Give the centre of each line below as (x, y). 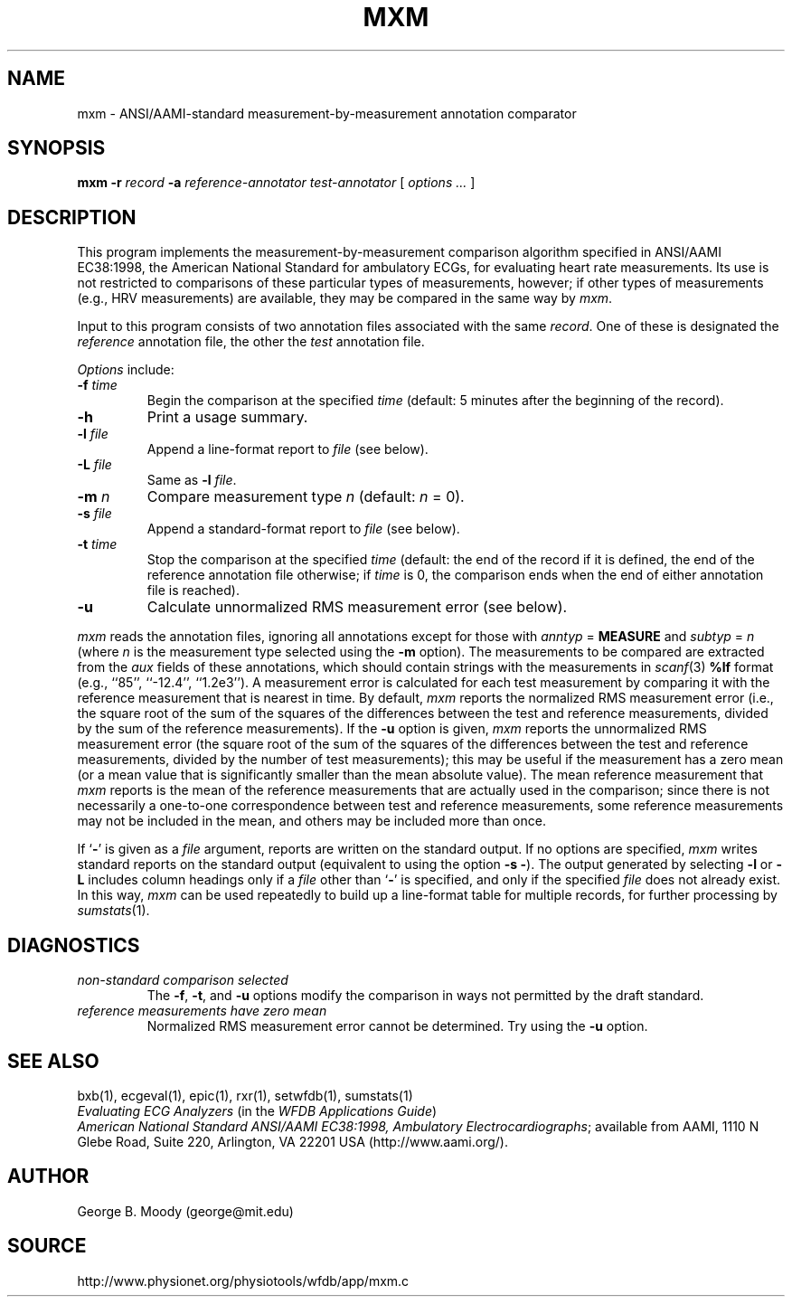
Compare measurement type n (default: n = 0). (306, 497)
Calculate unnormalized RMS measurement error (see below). (357, 607)
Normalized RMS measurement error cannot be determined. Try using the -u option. (397, 1026)
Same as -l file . (192, 480)
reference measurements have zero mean (202, 1011)
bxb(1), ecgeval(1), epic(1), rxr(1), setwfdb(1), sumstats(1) (245, 1095)
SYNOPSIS (57, 148)
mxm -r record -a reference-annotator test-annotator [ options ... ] (276, 183)
